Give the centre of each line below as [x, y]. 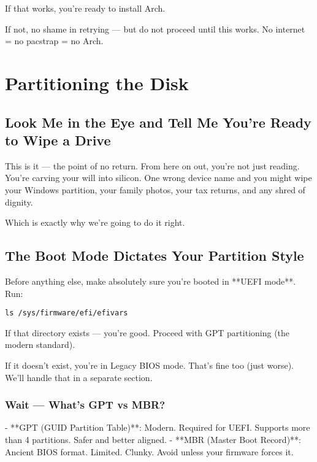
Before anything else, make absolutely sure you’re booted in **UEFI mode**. [151, 281]
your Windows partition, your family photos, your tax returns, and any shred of [155, 189]
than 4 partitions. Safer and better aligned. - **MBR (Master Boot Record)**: [153, 439]
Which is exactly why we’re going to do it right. [95, 222]
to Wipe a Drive [58, 140]
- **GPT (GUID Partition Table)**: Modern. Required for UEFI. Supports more [158, 427]
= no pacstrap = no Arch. [54, 41]
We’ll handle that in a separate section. [79, 377]
